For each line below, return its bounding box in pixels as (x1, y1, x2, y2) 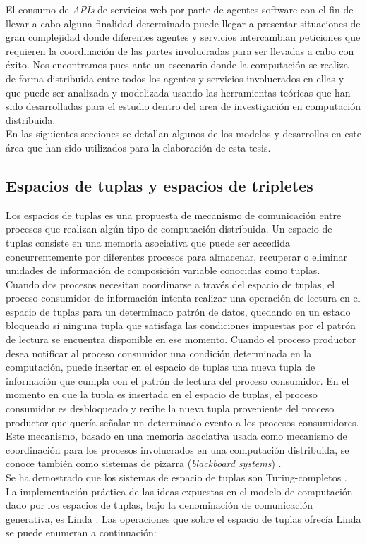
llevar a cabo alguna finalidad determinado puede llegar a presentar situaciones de (6, 16, 361, 30)
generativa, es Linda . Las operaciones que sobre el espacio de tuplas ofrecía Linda (6, 511, 361, 526)
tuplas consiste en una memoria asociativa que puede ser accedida (6, 235, 290, 249)
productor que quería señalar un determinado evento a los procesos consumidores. (6, 414, 359, 429)
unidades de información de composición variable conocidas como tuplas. (6, 263, 320, 278)
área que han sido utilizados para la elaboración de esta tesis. (6, 140, 271, 154)
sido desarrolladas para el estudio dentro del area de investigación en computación (6, 99, 361, 113)
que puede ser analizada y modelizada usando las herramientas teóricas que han (6, 85, 351, 99)
